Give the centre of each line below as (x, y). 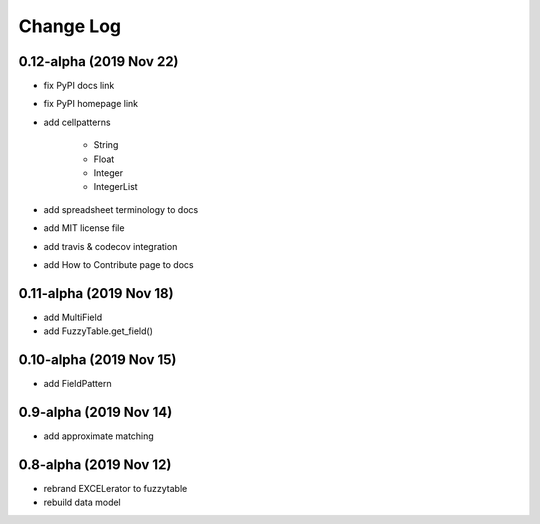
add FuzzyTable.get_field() (98, 331)
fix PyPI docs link (79, 86)
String (106, 145)
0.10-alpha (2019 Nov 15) (97, 360)
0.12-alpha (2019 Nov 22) (98, 61)
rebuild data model (82, 502)
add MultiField (73, 317)
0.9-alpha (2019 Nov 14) (95, 411)
